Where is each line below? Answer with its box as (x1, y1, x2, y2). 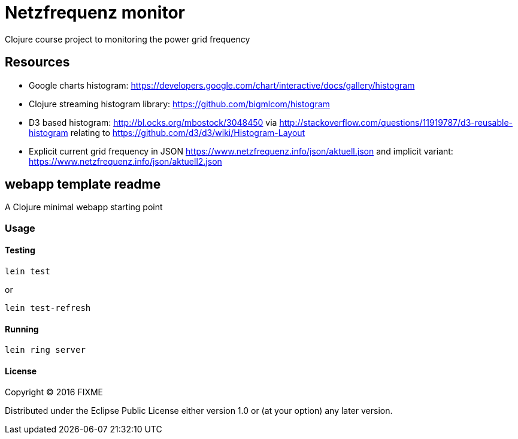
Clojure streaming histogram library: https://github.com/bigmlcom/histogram (29, 98, 330, 109)
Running (5, 323, 39, 334)
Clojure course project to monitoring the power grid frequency (5, 34, 250, 44)
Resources (5, 55, 70, 70)
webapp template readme (5, 177, 161, 192)
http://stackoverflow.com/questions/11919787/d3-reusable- (279, 117, 513, 128)
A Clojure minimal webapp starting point (5, 202, 163, 213)
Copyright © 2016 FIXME (5, 387, 104, 398)
